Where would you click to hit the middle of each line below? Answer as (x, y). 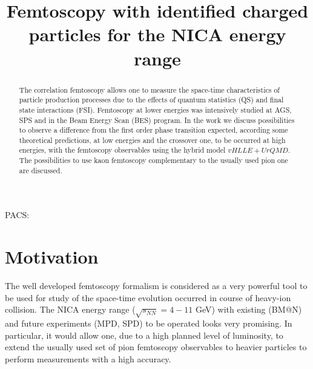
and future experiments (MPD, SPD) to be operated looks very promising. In (149, 323)
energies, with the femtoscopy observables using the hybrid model (122, 150)
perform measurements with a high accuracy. (88, 358)
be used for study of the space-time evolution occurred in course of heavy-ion (148, 297)
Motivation (52, 257)
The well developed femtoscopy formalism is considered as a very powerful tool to (156, 286)
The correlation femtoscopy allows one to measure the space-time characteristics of (149, 89)
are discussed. (41, 170)
